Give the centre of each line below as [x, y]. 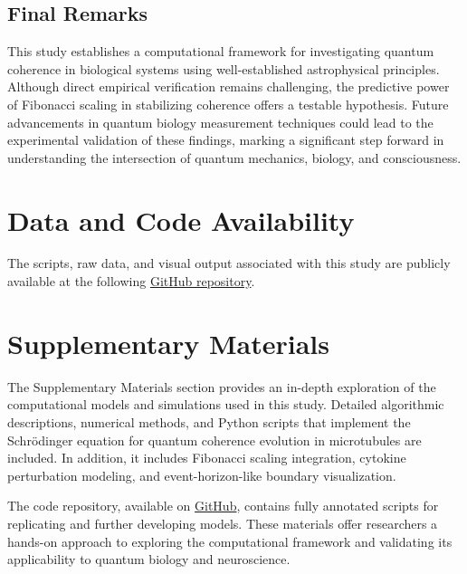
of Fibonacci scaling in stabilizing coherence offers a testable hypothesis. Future [228, 104]
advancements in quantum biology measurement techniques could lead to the [220, 122]
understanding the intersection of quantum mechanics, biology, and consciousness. [234, 157]
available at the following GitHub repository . [131, 281]
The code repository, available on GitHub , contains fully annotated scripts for [223, 506]
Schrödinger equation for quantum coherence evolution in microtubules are [214, 440]
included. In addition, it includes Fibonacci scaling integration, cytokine [207, 458]
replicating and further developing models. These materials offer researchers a [223, 523]
